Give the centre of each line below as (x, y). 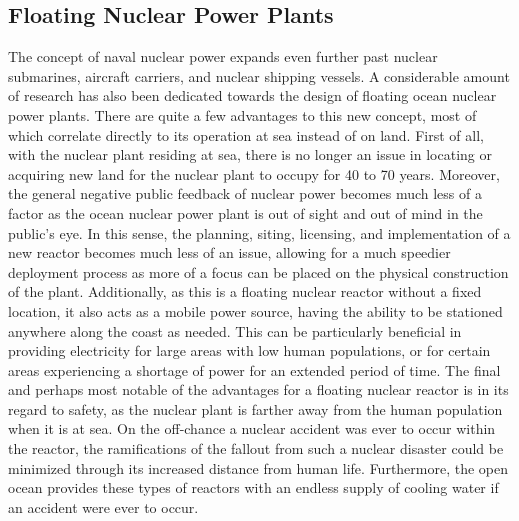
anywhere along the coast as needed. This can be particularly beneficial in (235, 330)
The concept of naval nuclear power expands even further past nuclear (223, 56)
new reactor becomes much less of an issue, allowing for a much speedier (229, 252)
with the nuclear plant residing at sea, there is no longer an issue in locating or (250, 154)
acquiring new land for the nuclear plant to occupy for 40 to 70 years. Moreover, (254, 173)
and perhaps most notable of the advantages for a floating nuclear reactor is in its (258, 389)
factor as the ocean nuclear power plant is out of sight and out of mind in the (245, 212)
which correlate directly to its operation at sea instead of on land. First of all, (246, 134)
